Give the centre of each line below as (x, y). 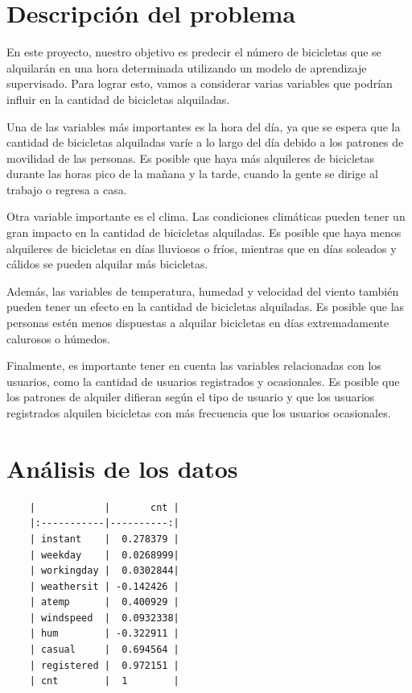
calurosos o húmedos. (58, 338)
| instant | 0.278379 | (104, 539)
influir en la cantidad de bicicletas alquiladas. (118, 99)
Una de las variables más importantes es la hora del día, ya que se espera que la (204, 126)
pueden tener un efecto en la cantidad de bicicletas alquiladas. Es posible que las (206, 307)
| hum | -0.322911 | (104, 634)
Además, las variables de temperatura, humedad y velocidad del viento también (203, 290)
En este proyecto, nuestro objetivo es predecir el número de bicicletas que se (194, 52)
